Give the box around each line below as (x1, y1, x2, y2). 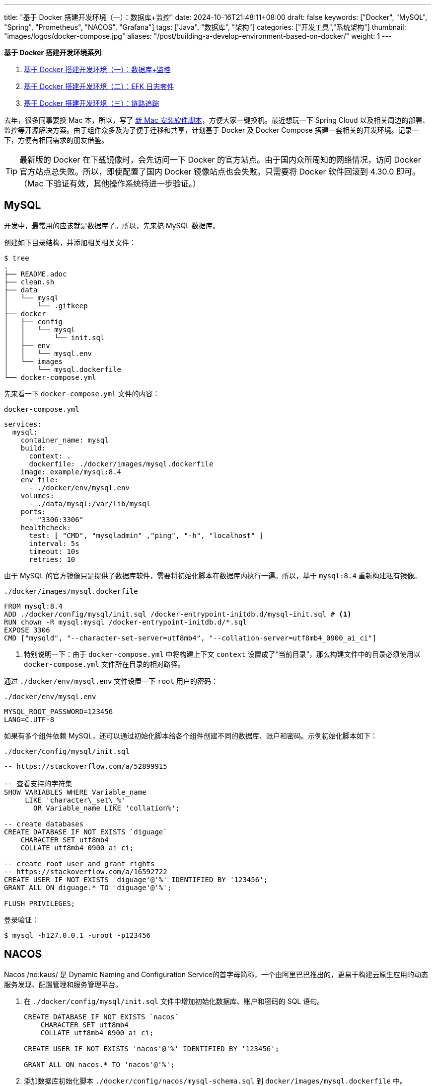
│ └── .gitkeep (4, 301, 88, 310)
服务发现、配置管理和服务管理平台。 (4, 980, 122, 989)
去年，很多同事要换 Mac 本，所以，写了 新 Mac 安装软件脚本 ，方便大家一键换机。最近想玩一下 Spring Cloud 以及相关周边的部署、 (4, 116, 430, 124)
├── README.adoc (4, 270, 67, 278)
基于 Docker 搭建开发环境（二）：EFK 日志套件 (24, 82, 174, 90)
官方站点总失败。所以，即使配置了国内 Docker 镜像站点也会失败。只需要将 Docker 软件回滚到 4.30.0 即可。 (19, 167, 420, 177)
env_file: (20, 475, 59, 484)
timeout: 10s (29, 547, 79, 555)
